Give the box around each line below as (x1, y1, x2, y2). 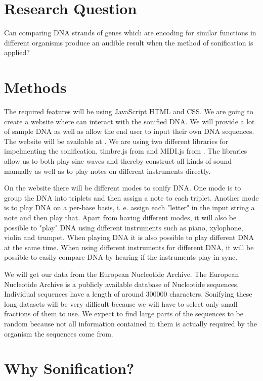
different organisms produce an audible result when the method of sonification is (4, 37, 253, 47)
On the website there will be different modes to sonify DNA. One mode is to (4, 182, 241, 193)
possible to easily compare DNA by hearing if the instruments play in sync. (4, 252, 238, 262)
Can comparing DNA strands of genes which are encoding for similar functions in (4, 27, 256, 38)
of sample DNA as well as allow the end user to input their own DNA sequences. (4, 126, 254, 136)
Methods (4, 77, 67, 98)
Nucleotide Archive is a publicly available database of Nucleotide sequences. (4, 278, 239, 289)
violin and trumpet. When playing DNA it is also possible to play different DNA (4, 232, 254, 243)
